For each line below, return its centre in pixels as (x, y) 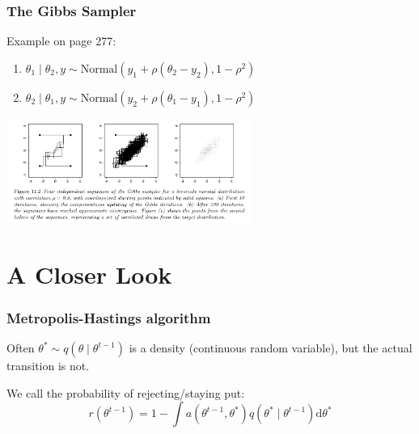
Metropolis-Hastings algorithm (109, 317)
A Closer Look (89, 274)
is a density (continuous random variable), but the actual (271, 348)
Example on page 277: (61, 41)
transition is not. (48, 366)
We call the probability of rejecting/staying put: (126, 392)
